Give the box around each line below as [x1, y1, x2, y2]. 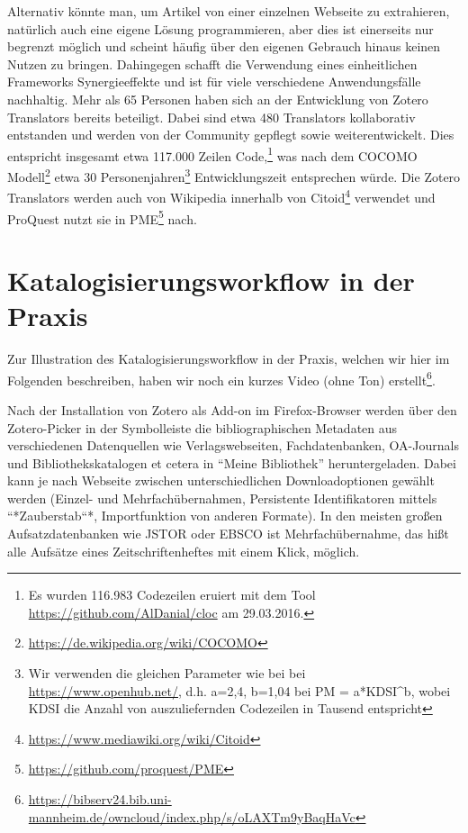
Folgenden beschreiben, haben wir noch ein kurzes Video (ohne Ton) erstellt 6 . [7, 367, 436, 389]
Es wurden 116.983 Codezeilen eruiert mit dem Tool [28, 585, 316, 604]
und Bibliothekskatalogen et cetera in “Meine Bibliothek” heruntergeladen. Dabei [7, 453, 456, 472]
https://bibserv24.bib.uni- [28, 790, 172, 808]
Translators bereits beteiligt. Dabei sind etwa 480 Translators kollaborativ [7, 107, 416, 126]
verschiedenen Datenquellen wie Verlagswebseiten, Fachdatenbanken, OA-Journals [7, 436, 459, 455]
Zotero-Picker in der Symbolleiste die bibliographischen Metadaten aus [7, 418, 398, 437]
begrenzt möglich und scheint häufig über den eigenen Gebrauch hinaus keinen [7, 37, 441, 56]
